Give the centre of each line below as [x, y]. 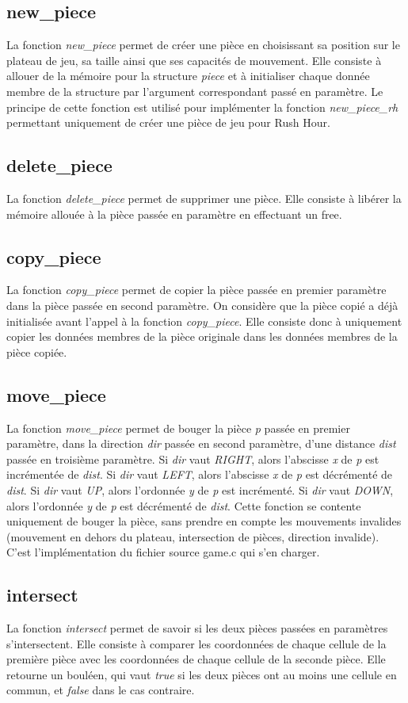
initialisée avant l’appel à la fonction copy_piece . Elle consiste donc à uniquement [204, 321]
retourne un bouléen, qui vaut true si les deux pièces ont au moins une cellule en [202, 674]
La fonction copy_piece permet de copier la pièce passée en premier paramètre [196, 290]
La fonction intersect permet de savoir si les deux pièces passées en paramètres [197, 628]
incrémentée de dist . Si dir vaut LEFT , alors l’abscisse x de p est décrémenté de [200, 474]
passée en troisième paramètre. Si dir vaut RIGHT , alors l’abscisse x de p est [193, 458]
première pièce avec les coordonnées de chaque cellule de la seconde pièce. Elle [196, 659]
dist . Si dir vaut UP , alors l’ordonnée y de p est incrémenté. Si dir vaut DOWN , [200, 489]
